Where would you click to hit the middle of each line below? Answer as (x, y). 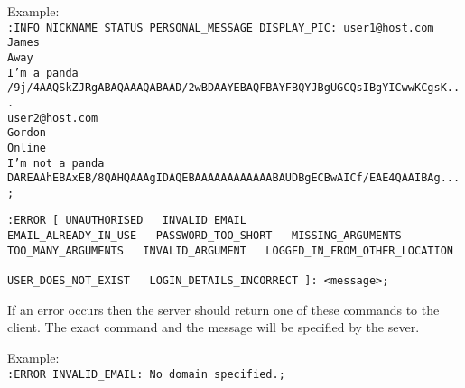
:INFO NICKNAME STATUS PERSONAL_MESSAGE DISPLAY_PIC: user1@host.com (221, 28)
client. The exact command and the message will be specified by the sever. (214, 327)
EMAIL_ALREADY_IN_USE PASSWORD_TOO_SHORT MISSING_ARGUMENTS (205, 236)
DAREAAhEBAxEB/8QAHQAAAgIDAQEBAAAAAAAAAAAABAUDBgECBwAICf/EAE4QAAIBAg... (234, 178)
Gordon (27, 133)
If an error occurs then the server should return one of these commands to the (223, 309)
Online (27, 148)
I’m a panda (43, 73)
